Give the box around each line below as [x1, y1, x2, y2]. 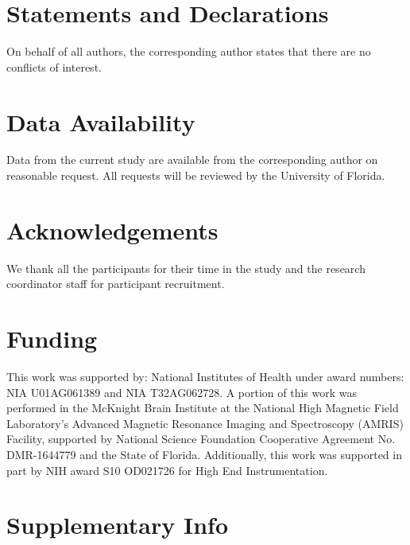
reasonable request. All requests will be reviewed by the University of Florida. [6, 167, 385, 184]
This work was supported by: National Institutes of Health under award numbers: [6, 368, 404, 385]
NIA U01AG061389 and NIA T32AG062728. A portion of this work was [6, 383, 358, 400]
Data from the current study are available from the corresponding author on [6, 151, 378, 168]
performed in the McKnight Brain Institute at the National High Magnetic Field [6, 399, 399, 416]
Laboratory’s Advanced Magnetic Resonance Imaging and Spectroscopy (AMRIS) [6, 415, 404, 431]
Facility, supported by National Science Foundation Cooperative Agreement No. [6, 430, 396, 447]
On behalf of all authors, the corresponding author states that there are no [6, 43, 371, 60]
